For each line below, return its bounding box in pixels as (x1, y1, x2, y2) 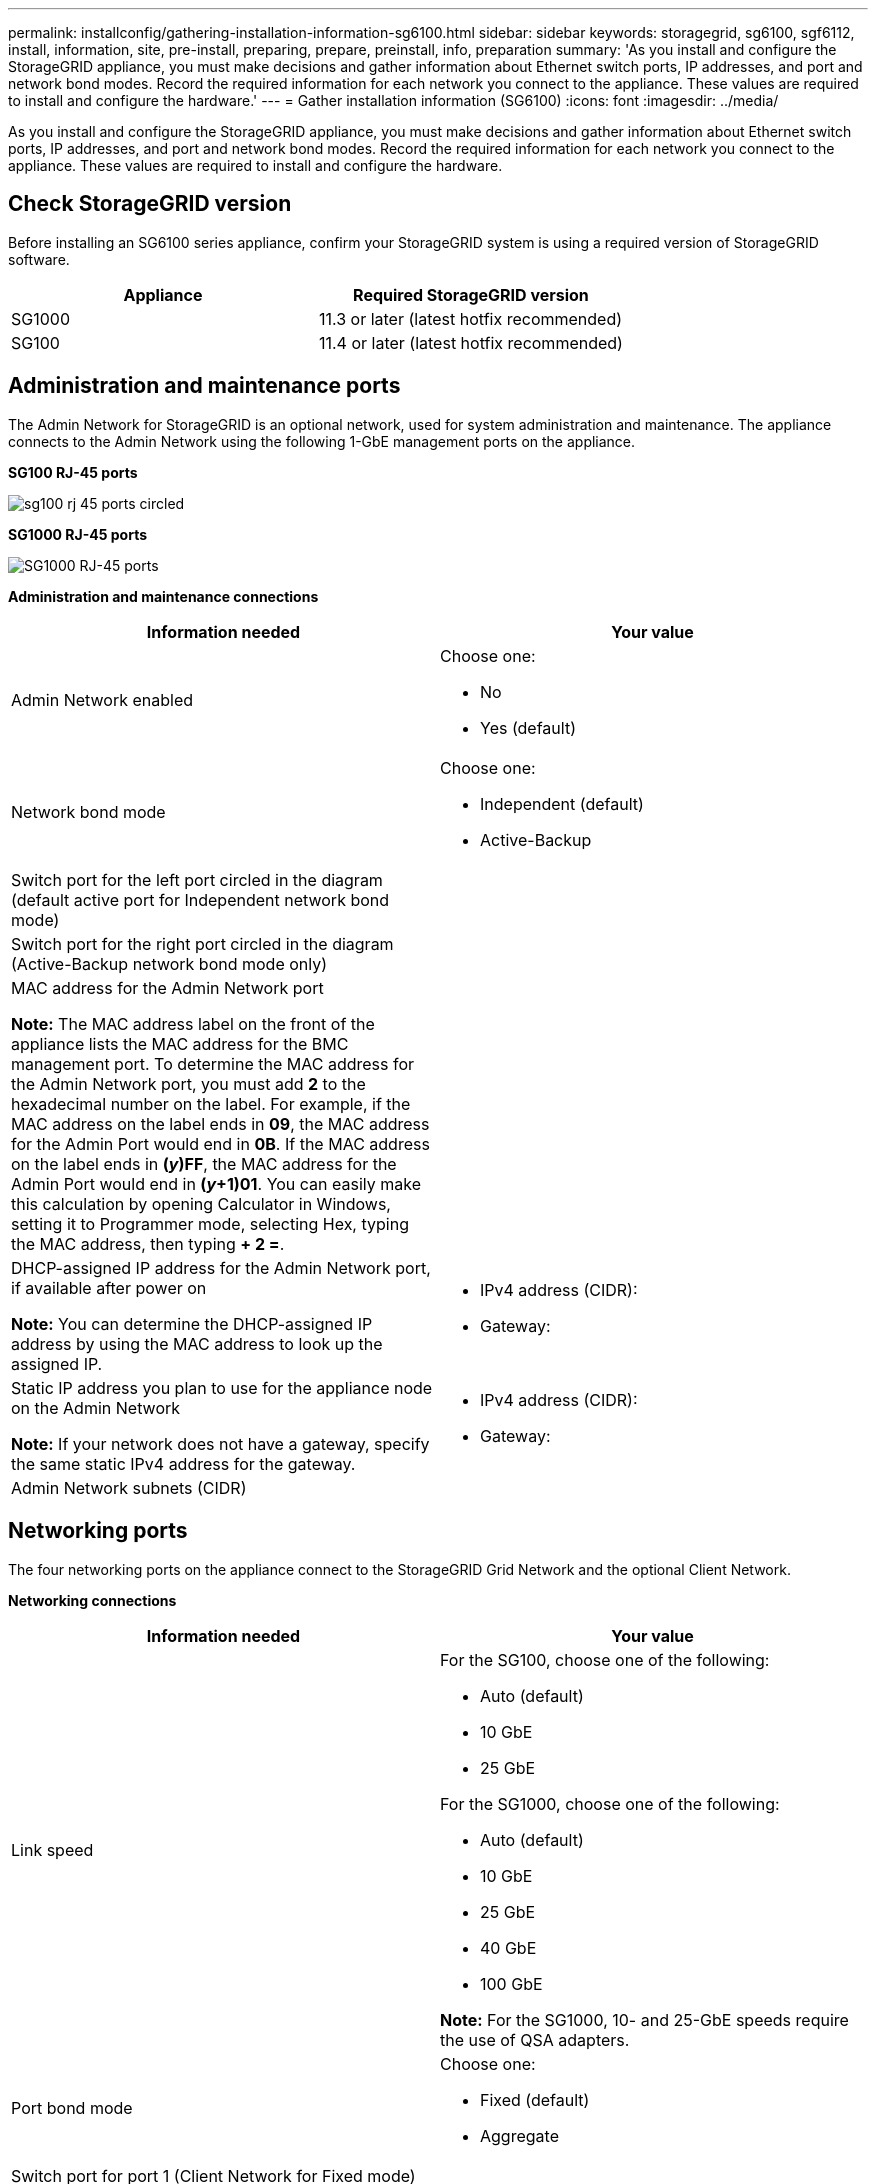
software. (8, 250, 70, 268)
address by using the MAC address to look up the (11, 1333, 383, 1354)
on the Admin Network (11, 1397, 181, 1418)
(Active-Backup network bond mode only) (11, 953, 328, 974)
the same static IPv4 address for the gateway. (11, 1453, 356, 1474)
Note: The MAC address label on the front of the (11, 1013, 375, 1034)
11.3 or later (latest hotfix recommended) (318, 308, 623, 329)
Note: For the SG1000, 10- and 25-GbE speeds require (440, 2009, 849, 2030)
